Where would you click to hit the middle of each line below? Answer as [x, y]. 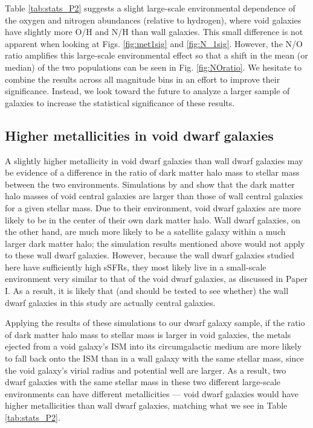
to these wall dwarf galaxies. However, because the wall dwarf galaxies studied [150, 255]
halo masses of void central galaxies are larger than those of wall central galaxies [154, 196]
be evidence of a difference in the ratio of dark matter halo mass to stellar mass [152, 172]
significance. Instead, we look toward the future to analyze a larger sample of [147, 91]
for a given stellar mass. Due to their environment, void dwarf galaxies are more [153, 207]
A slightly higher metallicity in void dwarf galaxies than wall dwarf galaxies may [154, 160]
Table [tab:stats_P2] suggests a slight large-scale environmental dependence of [150, 8]
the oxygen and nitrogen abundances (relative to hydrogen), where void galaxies [153, 20]
